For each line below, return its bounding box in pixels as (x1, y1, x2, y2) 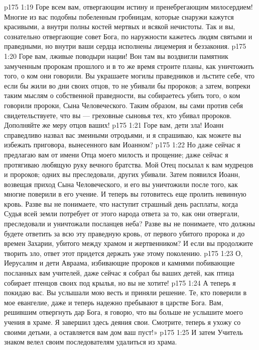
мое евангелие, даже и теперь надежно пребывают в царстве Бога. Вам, (4, 297, 223, 307)
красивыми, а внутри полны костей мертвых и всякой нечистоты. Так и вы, (4, 21, 235, 32)
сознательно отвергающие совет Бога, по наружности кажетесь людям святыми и (4, 31, 252, 41)
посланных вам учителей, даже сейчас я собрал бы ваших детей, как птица (4, 268, 234, 278)
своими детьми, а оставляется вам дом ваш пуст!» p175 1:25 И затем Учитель (4, 326, 243, 337)
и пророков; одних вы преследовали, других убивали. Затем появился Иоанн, (4, 169, 240, 180)
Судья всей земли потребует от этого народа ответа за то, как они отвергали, (4, 208, 239, 219)
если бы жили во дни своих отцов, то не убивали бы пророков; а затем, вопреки (4, 80, 250, 91)
